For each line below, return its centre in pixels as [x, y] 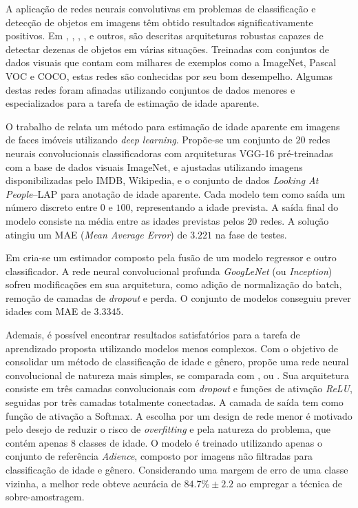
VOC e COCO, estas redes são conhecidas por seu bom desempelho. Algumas [169, 75]
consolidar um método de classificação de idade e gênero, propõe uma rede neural [177, 362]
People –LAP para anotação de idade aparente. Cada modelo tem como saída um [176, 193]
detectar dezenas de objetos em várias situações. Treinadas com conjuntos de [167, 49]
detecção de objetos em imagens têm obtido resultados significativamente [159, 22]
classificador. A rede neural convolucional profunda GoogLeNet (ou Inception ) [169, 271]
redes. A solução [295, 220]
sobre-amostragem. [45, 497]
